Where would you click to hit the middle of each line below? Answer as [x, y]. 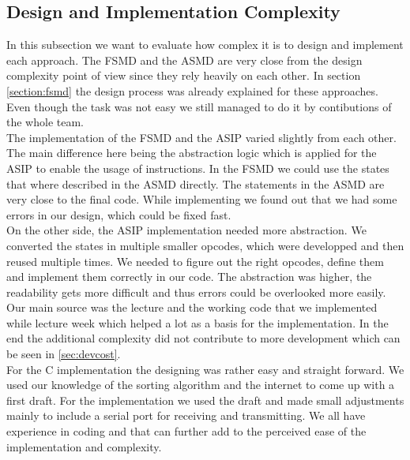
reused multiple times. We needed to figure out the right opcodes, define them [195, 261]
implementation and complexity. [84, 446]
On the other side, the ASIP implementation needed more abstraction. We [186, 230]
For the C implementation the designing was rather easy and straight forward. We [205, 369]
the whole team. [45, 122]
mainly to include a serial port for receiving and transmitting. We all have [186, 415]
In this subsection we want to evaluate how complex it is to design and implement [205, 45]
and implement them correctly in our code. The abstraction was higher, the [189, 277]
